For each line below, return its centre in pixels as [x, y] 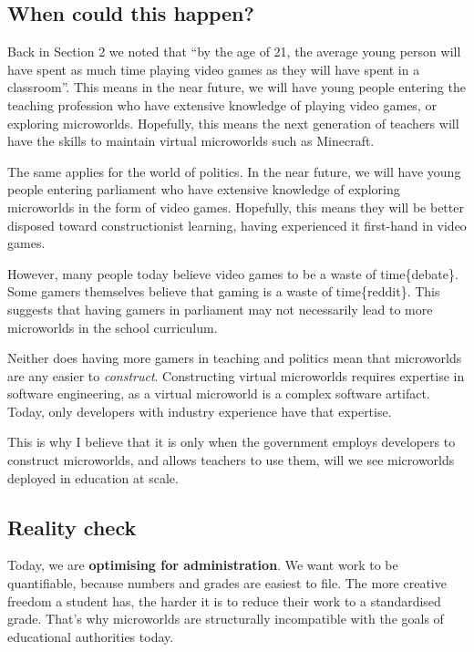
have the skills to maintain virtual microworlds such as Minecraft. [191, 141]
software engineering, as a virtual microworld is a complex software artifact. [219, 393]
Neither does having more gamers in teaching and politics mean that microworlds [235, 358]
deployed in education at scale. [93, 477]
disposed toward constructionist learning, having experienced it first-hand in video [237, 225]
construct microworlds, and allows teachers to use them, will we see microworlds [231, 460]
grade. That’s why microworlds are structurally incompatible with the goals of [226, 619]
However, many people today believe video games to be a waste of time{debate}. [233, 273]
